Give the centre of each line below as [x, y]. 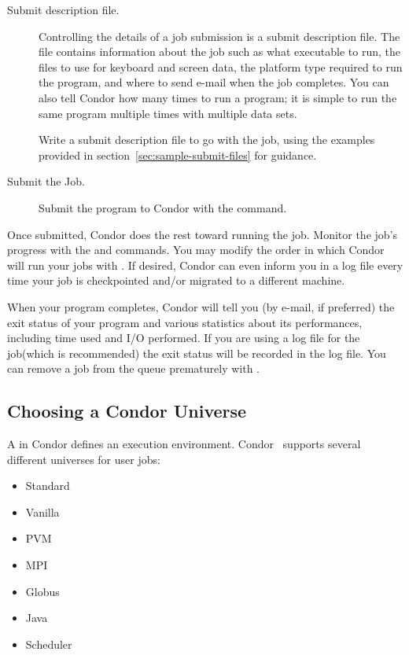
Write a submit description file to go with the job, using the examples [207, 140]
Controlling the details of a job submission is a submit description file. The [219, 36]
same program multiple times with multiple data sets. [168, 113]
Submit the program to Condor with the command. [163, 207]
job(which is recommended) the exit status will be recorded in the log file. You [197, 353]
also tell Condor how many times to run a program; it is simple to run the [218, 97]
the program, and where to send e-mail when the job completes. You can [214, 82]
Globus [42, 591]
